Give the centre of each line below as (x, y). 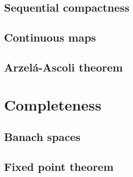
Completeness (53, 104)
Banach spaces (42, 137)
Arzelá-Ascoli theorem (63, 67)
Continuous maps (50, 37)
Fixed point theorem (59, 166)
